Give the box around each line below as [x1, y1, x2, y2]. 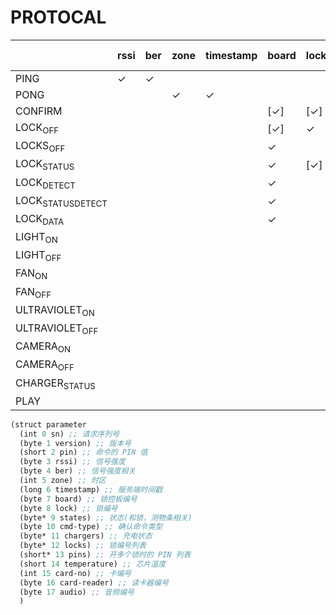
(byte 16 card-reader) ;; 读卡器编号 [19, 577, 169, 588]
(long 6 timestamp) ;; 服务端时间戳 [19, 484, 163, 495]
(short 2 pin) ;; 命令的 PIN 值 [19, 447, 148, 458]
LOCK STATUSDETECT [15, 193, 108, 209]
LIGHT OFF [15, 248, 62, 264]
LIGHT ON [15, 230, 58, 246]
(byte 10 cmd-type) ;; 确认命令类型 [19, 522, 163, 532]
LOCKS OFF [15, 139, 66, 155]
